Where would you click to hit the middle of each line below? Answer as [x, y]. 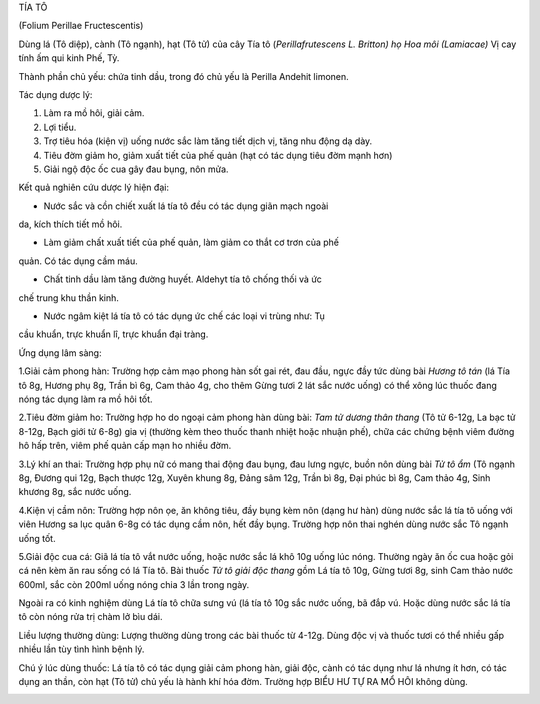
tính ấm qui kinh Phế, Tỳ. [69, 58]
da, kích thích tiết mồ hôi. [70, 224]
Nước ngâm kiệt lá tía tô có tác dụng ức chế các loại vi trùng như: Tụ [184, 316]
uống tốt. [37, 538]
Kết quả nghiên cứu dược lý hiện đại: [94, 187]
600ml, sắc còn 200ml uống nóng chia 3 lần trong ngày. [134, 584]
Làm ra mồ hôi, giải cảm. [94, 113]
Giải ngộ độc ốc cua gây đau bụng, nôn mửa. [136, 169]
